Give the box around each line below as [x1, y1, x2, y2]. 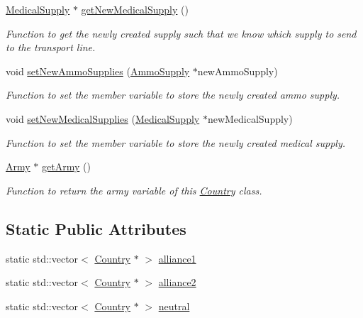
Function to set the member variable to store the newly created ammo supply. [6, 87, 340, 102]
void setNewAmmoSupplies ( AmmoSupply [6, 63, 190, 78]
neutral [158, 298, 190, 313]
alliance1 [158, 251, 196, 265]
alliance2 [158, 275, 196, 290]
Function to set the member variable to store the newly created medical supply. [6, 135, 345, 150]
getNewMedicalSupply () [81, 2, 189, 16]
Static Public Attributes [6, 217, 186, 239]
